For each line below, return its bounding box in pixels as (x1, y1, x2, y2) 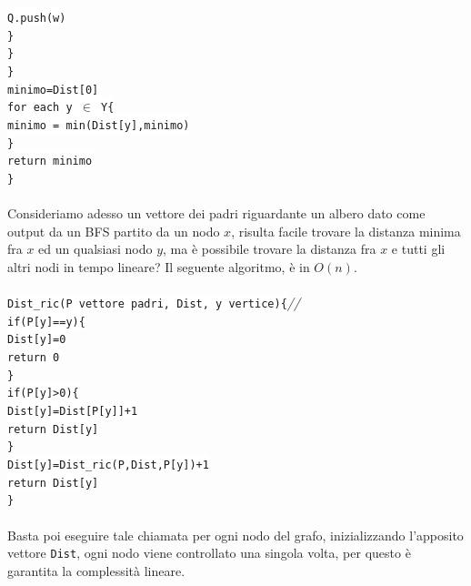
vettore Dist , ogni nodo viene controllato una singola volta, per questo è (7, 543, 411, 562)
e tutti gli (391, 239, 446, 258)
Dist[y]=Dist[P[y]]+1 (7, 405, 138, 419)
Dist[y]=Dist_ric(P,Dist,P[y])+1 (7, 459, 209, 472)
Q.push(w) (7, 12, 66, 25)
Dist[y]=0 (7, 333, 66, 347)
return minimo (7, 155, 93, 168)
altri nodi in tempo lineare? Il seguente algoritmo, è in (7, 257, 310, 276)
